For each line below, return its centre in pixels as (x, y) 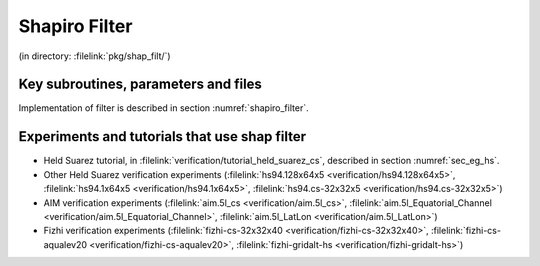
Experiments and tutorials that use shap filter (162, 136)
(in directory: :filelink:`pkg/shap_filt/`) (94, 56)
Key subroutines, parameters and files (140, 84)
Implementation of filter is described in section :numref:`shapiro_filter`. (163, 108)
